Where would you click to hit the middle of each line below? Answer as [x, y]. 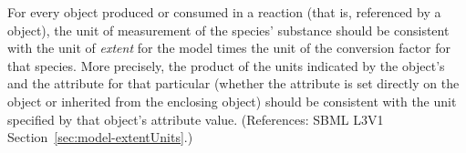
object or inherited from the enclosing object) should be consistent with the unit [232, 101]
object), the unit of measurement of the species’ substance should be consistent [228, 30]
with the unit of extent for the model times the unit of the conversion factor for [229, 48]
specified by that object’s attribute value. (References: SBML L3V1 [196, 119]
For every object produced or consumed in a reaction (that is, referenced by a [224, 12]
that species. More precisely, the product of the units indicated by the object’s [226, 65]
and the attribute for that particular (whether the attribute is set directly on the [233, 83]
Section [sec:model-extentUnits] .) [100, 137]
